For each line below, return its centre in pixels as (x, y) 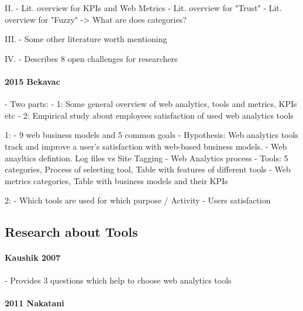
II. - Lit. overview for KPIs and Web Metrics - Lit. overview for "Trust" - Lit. (143, 8)
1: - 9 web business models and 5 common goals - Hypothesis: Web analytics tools (151, 135)
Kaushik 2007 (33, 258)
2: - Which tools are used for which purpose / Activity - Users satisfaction (138, 200)
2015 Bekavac (32, 81)
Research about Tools (71, 232)
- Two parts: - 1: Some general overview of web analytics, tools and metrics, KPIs (151, 104)
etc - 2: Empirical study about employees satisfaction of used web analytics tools (149, 115)
